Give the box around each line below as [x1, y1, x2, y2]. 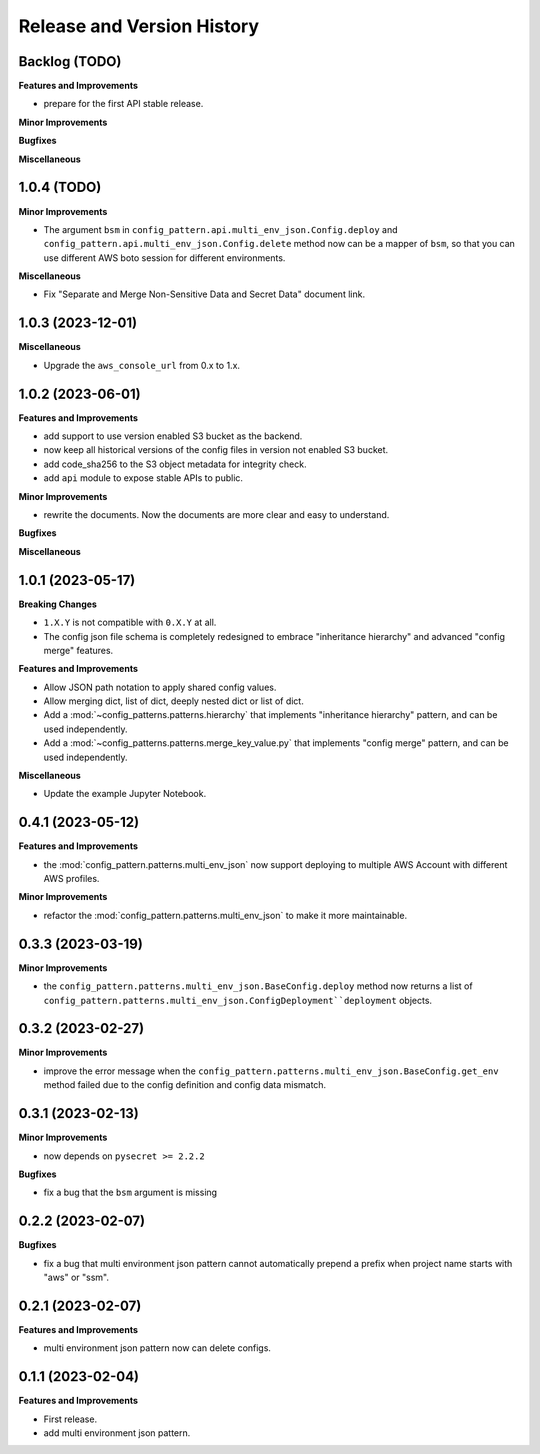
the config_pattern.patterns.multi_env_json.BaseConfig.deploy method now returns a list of [43, 980, 474, 992]
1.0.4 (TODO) [18, 179, 102, 196]
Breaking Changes [18, 598, 97, 610]
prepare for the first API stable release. [43, 98, 204, 110]
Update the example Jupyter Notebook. [43, 788, 207, 800]
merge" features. [43, 644, 114, 656]
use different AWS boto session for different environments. [43, 251, 286, 264]
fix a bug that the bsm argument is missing [43, 1186, 218, 1199]
